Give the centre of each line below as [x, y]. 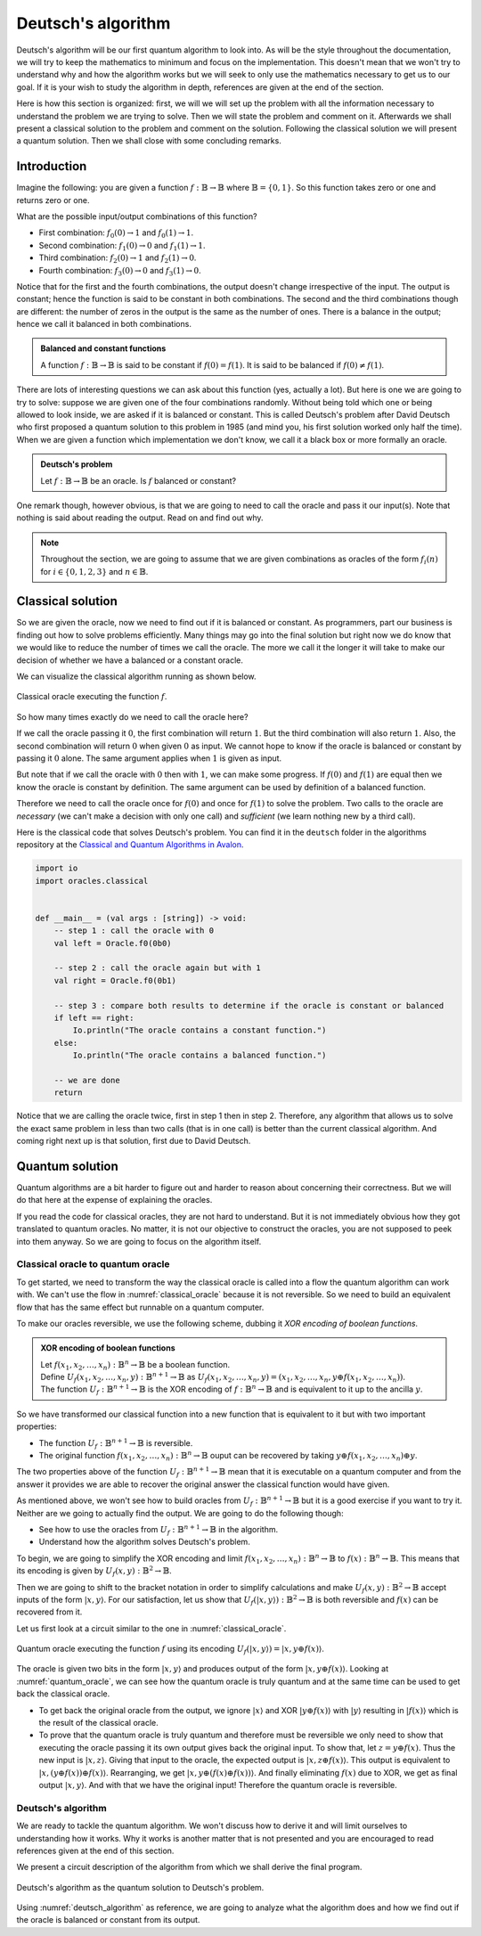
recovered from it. [49, 1612]
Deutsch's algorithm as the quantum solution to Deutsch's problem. [140, 1887]
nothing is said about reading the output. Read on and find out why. [140, 518]
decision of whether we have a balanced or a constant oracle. [130, 660]
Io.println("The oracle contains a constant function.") [200, 1030]
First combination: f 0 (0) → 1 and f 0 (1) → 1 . [116, 234]
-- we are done [87, 1080]
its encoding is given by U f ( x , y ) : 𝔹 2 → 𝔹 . [94, 1571]
